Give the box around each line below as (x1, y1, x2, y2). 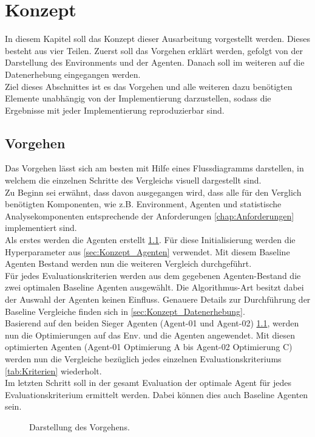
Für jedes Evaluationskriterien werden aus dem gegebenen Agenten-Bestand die (5, 269, 301, 281)
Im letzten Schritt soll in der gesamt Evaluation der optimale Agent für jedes (5, 376, 291, 389)
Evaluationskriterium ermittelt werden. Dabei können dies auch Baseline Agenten (5, 388, 308, 401)
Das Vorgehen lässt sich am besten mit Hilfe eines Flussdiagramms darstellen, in (5, 162, 304, 174)
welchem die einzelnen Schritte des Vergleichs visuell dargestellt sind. (5, 174, 262, 187)
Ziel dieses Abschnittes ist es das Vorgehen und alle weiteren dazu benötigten (5, 80, 293, 92)
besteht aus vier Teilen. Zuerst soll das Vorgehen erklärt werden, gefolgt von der (5, 44, 303, 57)
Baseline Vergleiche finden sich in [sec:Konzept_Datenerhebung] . (5, 305, 245, 317)
